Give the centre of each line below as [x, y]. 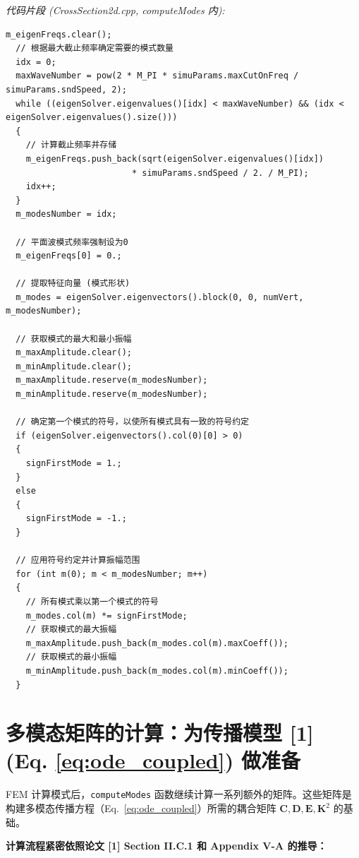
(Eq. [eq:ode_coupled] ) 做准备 [153, 760]
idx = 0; [36, 62]
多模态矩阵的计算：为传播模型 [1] [160, 733]
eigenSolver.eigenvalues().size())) [92, 118]
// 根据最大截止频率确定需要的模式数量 [95, 48]
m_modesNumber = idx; [66, 214]
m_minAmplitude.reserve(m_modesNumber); [112, 394]
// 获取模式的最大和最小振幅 [74, 339]
